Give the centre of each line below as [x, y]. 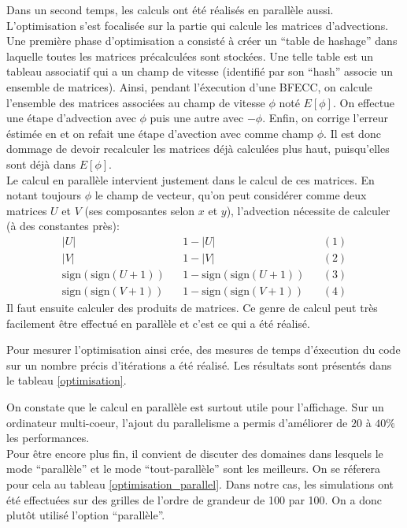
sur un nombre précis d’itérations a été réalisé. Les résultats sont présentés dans [199, 364]
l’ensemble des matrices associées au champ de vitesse [136, 102]
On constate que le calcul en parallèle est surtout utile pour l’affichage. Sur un [195, 407]
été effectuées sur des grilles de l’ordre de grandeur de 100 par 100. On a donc [194, 499]
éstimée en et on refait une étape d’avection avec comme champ [160, 133]
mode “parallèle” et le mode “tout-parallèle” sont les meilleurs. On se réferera [193, 469]
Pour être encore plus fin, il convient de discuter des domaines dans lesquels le [195, 453]
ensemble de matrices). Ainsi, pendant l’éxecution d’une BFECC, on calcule [189, 86]
